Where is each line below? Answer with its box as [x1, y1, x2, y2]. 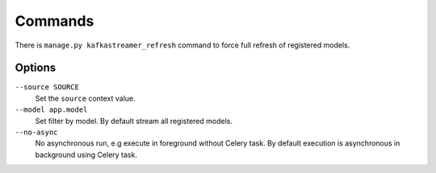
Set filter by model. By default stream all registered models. [35, 116, 233, 126]
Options [15, 61, 57, 75]
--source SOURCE [15, 83, 80, 92]
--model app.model [15, 105, 88, 114]
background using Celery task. [35, 150, 137, 159]
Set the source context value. [35, 93, 136, 103]
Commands [15, 12, 94, 30]
